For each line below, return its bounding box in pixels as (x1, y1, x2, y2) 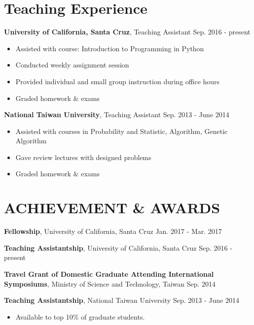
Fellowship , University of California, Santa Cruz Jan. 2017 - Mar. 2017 (4, 226, 222, 236)
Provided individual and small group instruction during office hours (15, 76, 220, 86)
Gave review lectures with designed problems (15, 152, 151, 162)
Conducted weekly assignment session (15, 60, 129, 70)
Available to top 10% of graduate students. (15, 311, 145, 322)
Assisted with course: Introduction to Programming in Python (15, 43, 204, 53)
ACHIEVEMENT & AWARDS (4, 197, 220, 218)
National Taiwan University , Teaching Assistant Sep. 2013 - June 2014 (4, 109, 229, 120)
